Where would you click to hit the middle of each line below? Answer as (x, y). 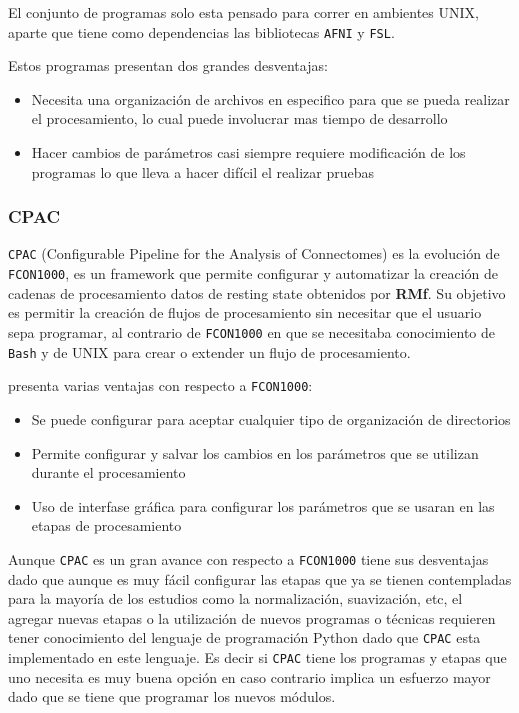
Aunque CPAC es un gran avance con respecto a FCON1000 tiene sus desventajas (248, 558)
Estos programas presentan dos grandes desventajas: (168, 65)
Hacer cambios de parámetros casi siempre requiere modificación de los (248, 152)
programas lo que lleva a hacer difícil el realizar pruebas (203, 171)
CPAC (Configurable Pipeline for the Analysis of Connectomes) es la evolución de (254, 253)
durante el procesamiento (108, 472)
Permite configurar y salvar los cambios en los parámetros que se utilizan (255, 452)
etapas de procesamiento (106, 525)
